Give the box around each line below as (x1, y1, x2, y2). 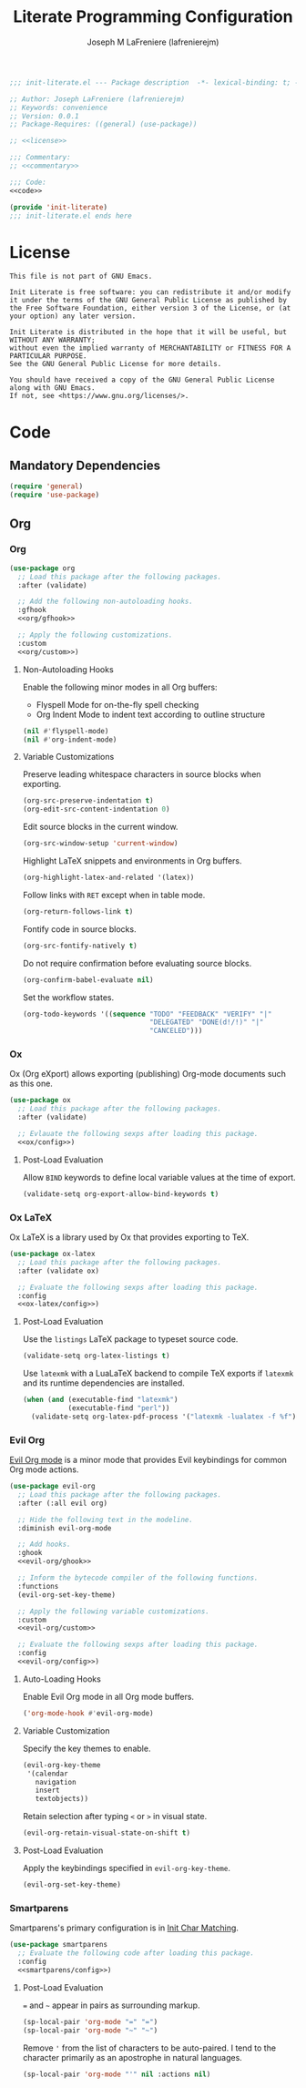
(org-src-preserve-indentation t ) (22, 796, 154, 805)
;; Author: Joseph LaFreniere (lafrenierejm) (9, 94, 185, 104)
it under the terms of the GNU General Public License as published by (9, 296, 287, 305)
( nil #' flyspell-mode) (22, 726, 109, 735)
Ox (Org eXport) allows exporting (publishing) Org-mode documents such (9, 1069, 287, 1080)
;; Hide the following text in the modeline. (17, 1515, 194, 1524)
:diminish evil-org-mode (17, 1523, 112, 1532)
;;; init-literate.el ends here (9, 211, 132, 220)
